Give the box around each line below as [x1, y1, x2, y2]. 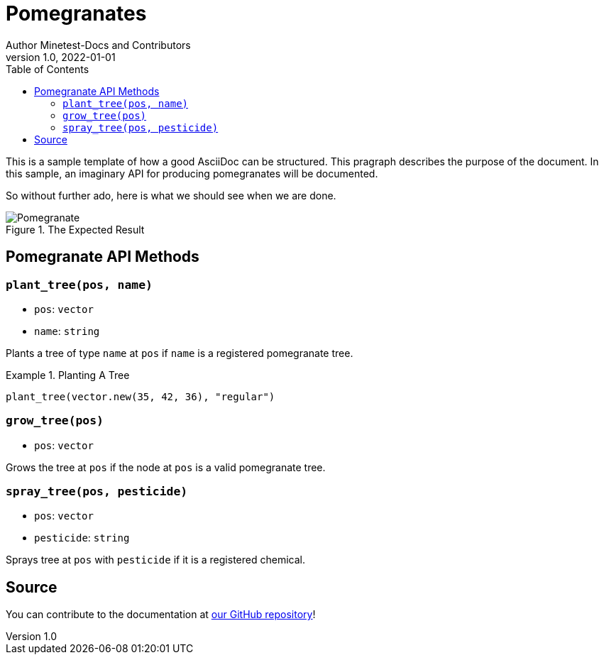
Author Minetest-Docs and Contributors [6, 38, 191, 51]
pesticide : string [34, 532, 130, 544]
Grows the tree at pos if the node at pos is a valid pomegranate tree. [6, 461, 326, 473]
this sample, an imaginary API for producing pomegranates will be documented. [6, 167, 378, 180]
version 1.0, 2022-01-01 [6, 50, 116, 63]
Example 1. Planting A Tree [6, 368, 130, 381]
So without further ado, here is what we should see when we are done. [6, 189, 336, 202]
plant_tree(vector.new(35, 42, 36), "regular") [6, 390, 275, 402]
